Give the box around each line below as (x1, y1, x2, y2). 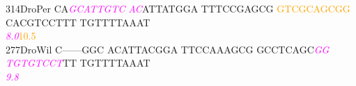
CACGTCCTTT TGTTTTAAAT (6, 15, 150, 29)
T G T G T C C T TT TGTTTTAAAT (6, 55, 150, 70)
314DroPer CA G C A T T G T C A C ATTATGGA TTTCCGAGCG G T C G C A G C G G (6, 1, 350, 15)
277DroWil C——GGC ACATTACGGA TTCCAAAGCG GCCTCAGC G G (6, 42, 330, 56)
